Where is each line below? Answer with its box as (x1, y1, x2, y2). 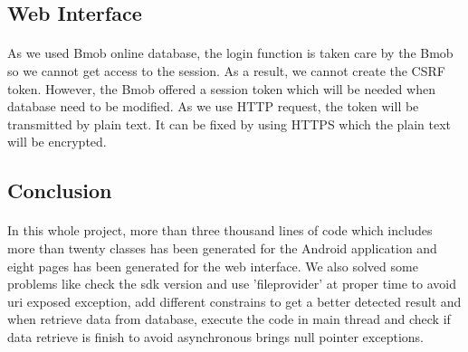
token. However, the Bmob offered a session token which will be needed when (7, 79, 435, 98)
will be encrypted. (7, 132, 107, 151)
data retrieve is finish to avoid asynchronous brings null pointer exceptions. (7, 327, 424, 346)
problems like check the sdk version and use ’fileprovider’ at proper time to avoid (7, 274, 456, 293)
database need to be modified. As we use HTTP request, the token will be (7, 97, 419, 116)
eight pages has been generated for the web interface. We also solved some (7, 256, 418, 275)
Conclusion (7, 176, 112, 205)
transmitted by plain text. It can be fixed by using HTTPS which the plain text (7, 114, 452, 133)
